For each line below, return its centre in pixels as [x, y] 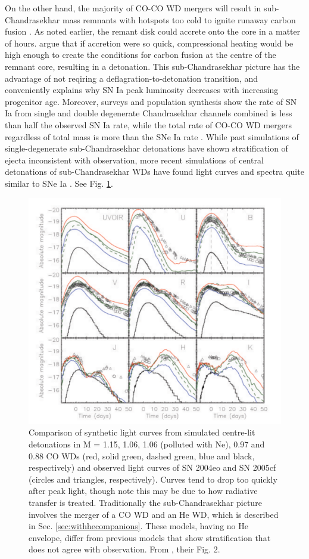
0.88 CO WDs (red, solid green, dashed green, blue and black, [142, 455]
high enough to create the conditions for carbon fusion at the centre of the [141, 55]
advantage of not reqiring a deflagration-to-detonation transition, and [131, 78]
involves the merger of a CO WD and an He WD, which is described [154, 514]
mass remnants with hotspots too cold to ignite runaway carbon [179, 19]
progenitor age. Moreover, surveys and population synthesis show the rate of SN [151, 101]
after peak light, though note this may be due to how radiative [143, 491]
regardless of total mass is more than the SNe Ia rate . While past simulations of [152, 136]
